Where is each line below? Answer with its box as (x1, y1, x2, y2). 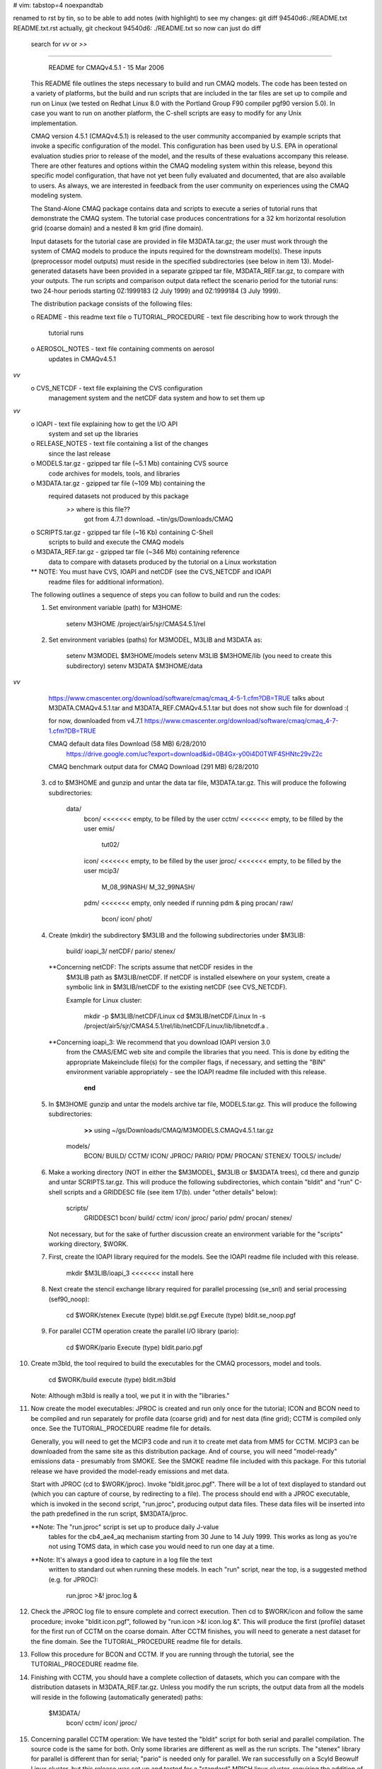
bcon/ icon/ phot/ (101, 915, 153, 923)
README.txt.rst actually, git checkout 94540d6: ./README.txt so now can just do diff (13, 23, 262, 32)
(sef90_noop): (48, 1295, 90, 1303)
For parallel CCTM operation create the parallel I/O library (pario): (48, 1327, 239, 1335)
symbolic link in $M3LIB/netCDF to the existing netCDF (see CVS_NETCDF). (66, 983, 288, 991)
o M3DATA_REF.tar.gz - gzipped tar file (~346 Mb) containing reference (30, 548, 240, 556)
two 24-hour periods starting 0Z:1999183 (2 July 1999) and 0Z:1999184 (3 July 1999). (30, 287, 281, 295)
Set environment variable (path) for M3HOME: (48, 604, 183, 612)
